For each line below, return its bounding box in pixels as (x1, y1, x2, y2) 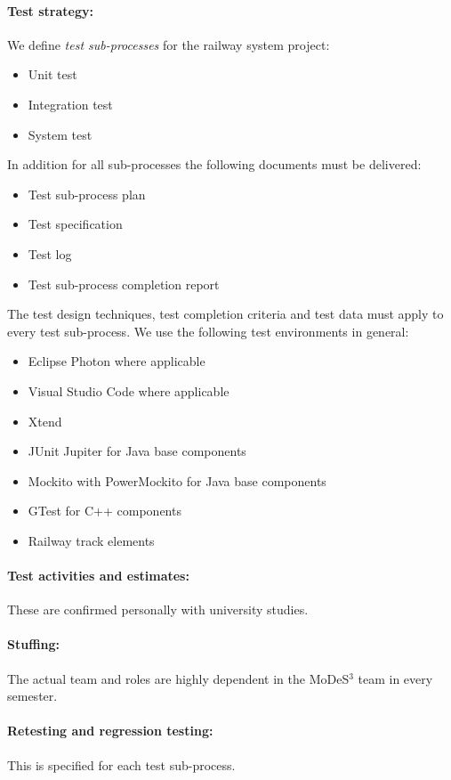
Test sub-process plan (28, 184, 146, 203)
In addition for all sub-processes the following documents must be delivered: (7, 155, 422, 174)
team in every (358, 669, 433, 687)
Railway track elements (28, 531, 155, 549)
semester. (7, 687, 58, 705)
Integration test (28, 94, 113, 113)
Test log (28, 244, 72, 263)
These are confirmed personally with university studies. (7, 600, 309, 619)
